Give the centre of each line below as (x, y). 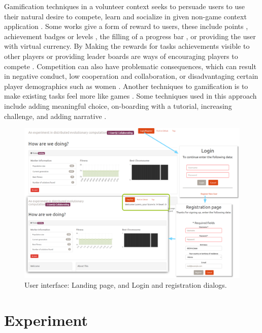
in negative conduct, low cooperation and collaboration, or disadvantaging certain (131, 76)
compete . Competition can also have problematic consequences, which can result (130, 66)
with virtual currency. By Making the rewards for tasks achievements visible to (127, 46)
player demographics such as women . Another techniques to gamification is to (126, 86)
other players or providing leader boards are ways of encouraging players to (121, 56)
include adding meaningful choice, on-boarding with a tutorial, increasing (118, 105)
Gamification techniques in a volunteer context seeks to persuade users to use (124, 6)
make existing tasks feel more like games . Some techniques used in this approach (130, 96)
